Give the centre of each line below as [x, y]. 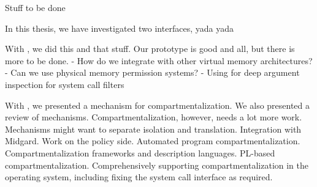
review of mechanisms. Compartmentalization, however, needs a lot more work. [154, 117]
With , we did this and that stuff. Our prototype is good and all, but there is [150, 49]
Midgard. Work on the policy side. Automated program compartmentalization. [153, 141]
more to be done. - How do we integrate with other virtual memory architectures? [159, 60]
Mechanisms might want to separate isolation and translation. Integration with [153, 129]
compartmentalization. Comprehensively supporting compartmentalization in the [157, 165]
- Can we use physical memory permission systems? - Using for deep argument [152, 72]
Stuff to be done [35, 7]
